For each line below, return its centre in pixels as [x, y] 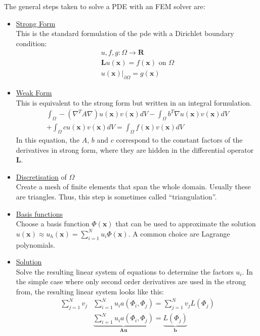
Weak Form [34, 93]
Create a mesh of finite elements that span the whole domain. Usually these [133, 187]
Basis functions [39, 213]
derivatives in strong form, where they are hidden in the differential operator [135, 149]
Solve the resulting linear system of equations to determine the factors [125, 271]
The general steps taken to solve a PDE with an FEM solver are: [105, 6]
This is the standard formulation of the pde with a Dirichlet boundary [125, 33]
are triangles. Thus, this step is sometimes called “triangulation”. [116, 197]
